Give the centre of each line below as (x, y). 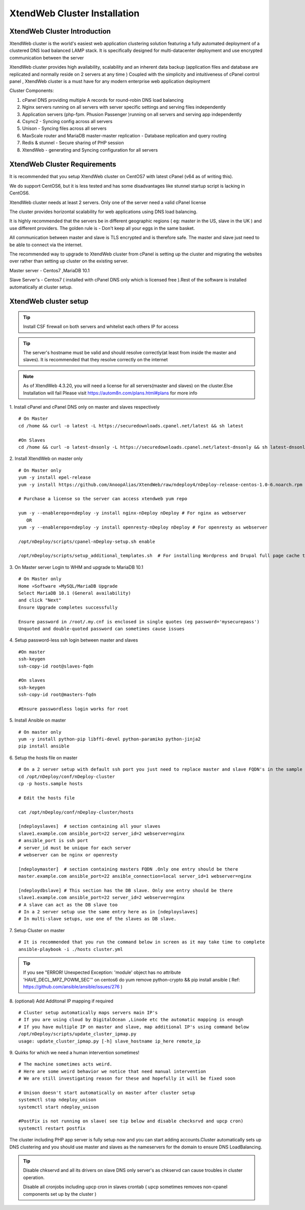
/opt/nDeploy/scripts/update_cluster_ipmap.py (78, 1034)
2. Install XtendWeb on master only (46, 458)
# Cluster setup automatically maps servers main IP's (88, 1012)
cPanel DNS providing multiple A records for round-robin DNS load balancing (103, 100)
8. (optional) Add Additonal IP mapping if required (62, 1001)
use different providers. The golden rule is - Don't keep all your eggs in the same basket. (102, 228)
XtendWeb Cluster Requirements (63, 165)
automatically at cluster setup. (41, 287)
